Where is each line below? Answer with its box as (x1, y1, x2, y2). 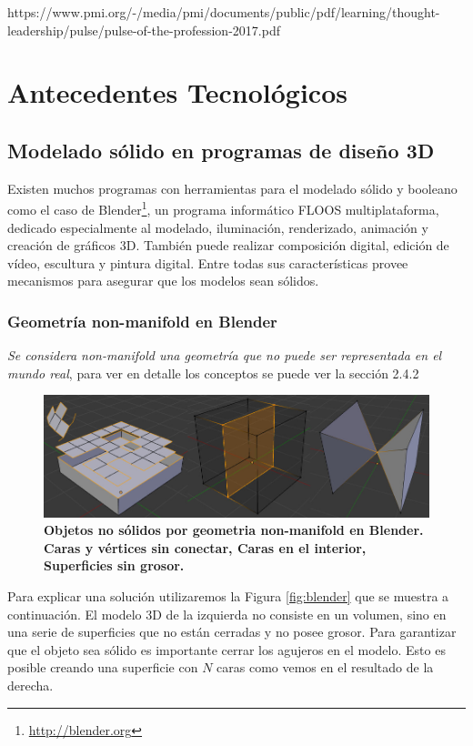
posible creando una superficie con (7, 658, 198, 677)
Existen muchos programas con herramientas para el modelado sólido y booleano (7, 178, 458, 197)
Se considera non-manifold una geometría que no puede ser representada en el (7, 346, 442, 365)
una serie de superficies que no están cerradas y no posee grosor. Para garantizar (7, 622, 457, 641)
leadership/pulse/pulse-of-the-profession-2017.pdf (7, 20, 280, 39)
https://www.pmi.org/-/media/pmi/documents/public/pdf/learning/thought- (7, 3, 440, 21)
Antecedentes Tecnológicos (7, 74, 347, 111)
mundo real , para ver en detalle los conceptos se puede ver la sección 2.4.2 (7, 363, 419, 382)
